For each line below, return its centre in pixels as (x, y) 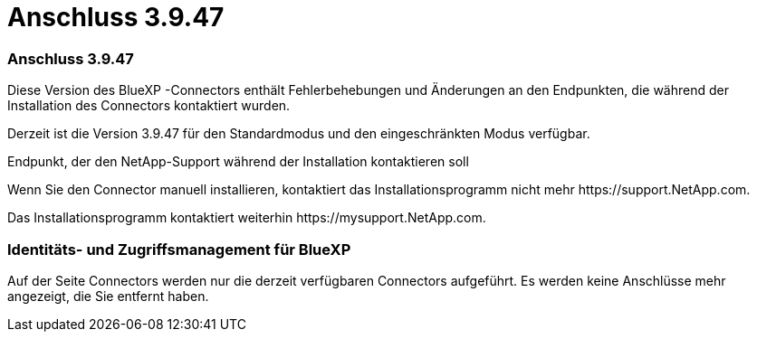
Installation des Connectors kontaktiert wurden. (149, 106)
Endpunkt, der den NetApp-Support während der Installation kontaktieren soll (238, 162)
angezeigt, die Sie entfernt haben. (108, 296)
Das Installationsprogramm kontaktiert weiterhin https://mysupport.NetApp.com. (247, 218)
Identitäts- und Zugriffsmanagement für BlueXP (179, 249)
